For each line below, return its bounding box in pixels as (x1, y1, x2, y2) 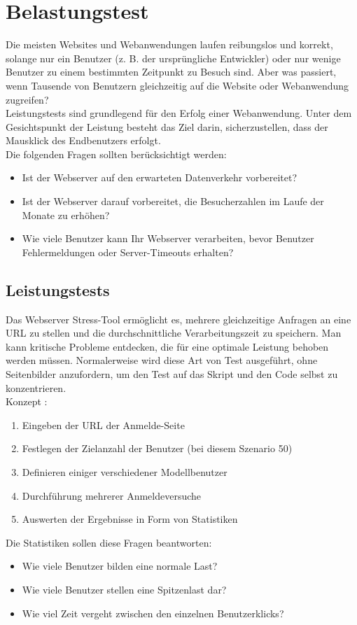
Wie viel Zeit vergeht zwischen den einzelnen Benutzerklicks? (22, 605, 284, 620)
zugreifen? (6, 92, 49, 106)
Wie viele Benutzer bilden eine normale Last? (22, 559, 218, 573)
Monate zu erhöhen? (22, 207, 110, 222)
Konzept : (6, 394, 48, 409)
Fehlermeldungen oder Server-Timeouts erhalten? (22, 244, 234, 259)
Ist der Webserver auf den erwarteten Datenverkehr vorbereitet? (22, 170, 297, 185)
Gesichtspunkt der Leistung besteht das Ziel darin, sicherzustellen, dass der (6, 119, 328, 134)
